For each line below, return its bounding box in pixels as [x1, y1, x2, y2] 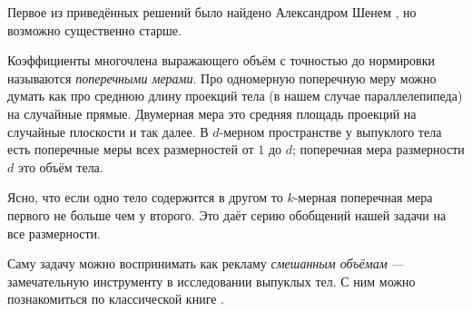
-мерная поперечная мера [293, 188, 433, 207]
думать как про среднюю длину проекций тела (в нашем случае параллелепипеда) [7, 86, 463, 105]
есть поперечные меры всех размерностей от [7, 140, 254, 159]
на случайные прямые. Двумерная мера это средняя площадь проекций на [7, 103, 417, 122]
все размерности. [7, 223, 101, 242]
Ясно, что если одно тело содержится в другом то [7, 188, 283, 207]
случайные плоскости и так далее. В [7, 121, 209, 141]
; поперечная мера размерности [292, 140, 465, 159]
